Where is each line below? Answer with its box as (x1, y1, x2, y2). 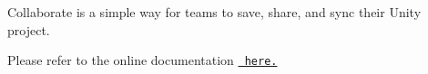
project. (7, 20, 50, 39)
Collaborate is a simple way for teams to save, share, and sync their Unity (7, 3, 422, 21)
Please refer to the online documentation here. (7, 51, 278, 69)
